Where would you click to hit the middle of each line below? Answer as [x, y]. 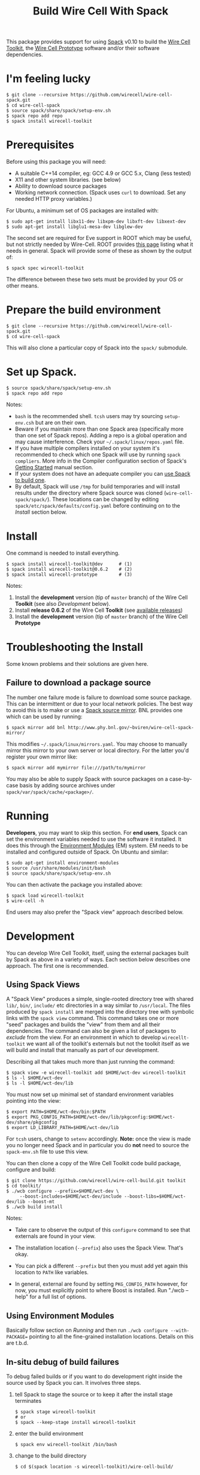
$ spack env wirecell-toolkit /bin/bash [66, 1444]
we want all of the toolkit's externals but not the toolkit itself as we [108, 1044]
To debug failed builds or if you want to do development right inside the [94, 1376]
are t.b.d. [17, 1343]
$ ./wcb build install [34, 1207]
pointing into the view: [34, 1101]
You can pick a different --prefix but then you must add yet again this [101, 1266]
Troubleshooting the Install [75, 647]
